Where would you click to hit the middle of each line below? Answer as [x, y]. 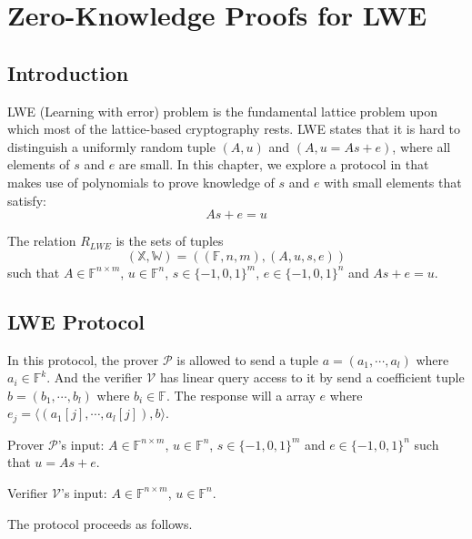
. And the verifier [95, 377]
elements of [39, 164]
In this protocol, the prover [83, 359]
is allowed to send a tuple [247, 359]
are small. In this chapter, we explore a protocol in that [274, 164]
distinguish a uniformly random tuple [111, 146]
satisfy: [27, 200]
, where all [422, 146]
